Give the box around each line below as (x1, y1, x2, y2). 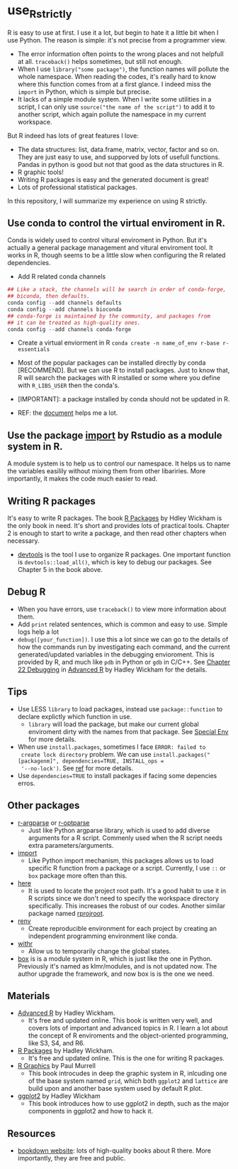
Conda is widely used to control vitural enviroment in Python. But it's (7, 236, 208, 244)
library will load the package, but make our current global (28, 720, 200, 728)
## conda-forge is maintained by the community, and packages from (7, 312, 211, 320)
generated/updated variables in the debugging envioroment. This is (17, 650, 215, 659)
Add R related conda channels (17, 272, 106, 281)
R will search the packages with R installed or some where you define (17, 374, 221, 382)
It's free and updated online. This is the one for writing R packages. (28, 1054, 225, 1062)
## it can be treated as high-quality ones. (7, 319, 141, 326)
